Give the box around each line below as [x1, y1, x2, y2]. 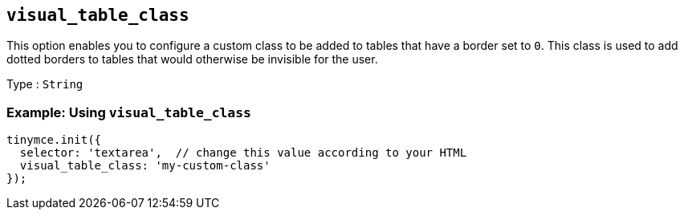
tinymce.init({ [6, 133, 102, 147]
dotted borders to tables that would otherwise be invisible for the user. [6, 52, 378, 67]
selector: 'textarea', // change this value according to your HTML [19, 146, 467, 160]
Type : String [6, 77, 83, 92]
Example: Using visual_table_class [6, 104, 251, 120]
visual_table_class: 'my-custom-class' [19, 159, 271, 173]
